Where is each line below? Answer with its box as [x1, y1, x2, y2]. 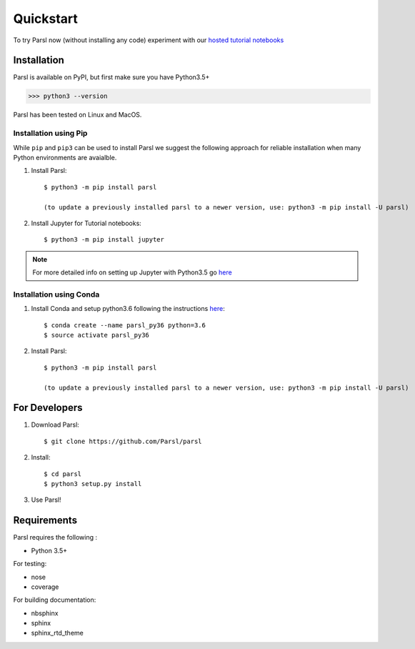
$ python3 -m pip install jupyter [44, 236, 164, 244]
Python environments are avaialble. [13, 153, 117, 162]
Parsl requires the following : [13, 533, 98, 542]
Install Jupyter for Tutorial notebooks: [31, 219, 142, 227]
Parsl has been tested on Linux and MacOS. [13, 111, 142, 119]
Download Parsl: [31, 420, 80, 429]
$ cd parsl [44, 470, 82, 478]
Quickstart [13, 11, 79, 26]
